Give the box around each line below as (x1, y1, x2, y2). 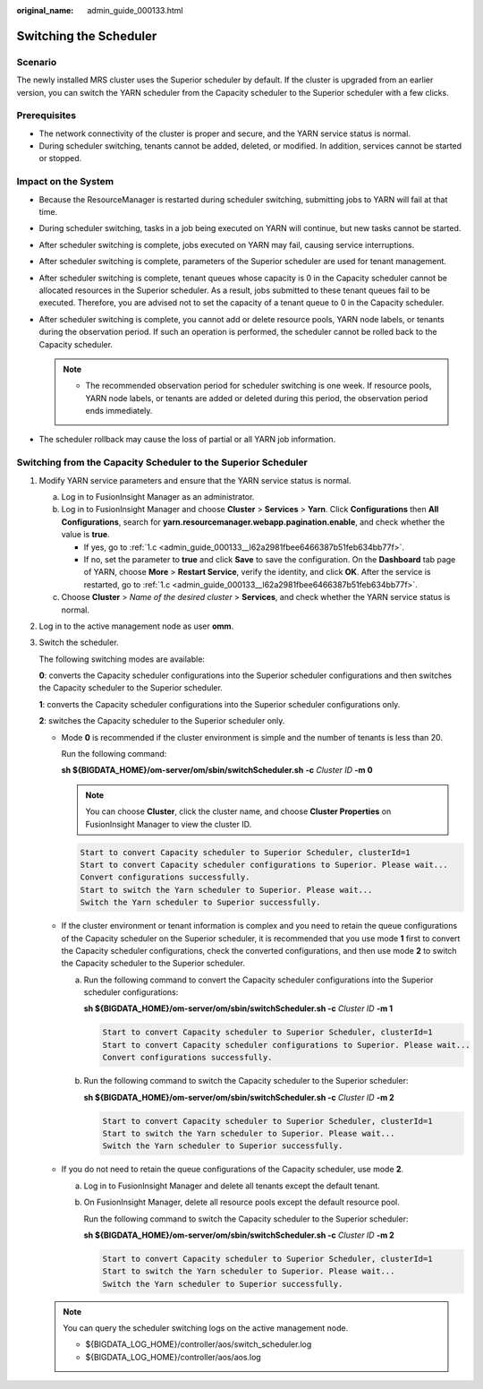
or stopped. (38, 153, 82, 164)
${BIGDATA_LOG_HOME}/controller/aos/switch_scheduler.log (85, 1339, 312, 1350)
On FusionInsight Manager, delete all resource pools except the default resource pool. (83, 1196, 400, 1208)
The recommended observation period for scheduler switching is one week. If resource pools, (85, 381, 432, 391)
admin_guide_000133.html (87, 5, 183, 15)
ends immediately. (85, 406, 153, 416)
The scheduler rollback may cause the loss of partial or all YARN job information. (38, 434, 336, 445)
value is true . (61, 529, 111, 540)
